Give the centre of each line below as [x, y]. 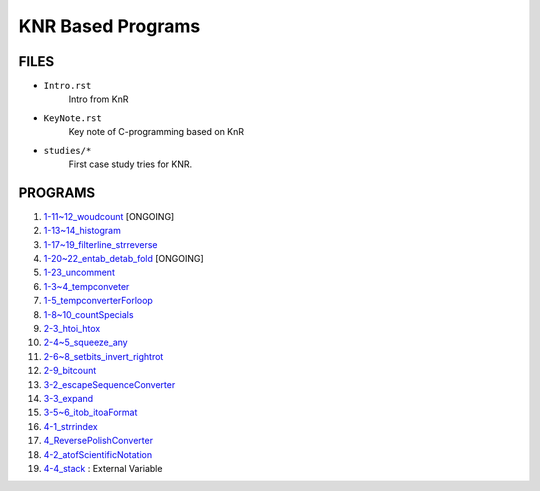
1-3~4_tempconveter [86, 286]
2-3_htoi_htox [72, 329]
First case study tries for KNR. [130, 164]
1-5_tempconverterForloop [98, 301]
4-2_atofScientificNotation [98, 454]
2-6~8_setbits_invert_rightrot [103, 356]
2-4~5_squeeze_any [86, 342]
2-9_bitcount [70, 371]
